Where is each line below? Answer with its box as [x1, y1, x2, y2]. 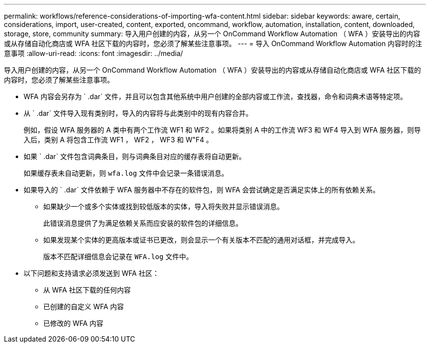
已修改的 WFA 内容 [43, 319, 104, 327]
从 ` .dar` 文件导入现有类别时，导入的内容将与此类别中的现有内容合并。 [24, 109, 253, 117]
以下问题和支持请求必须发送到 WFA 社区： [24, 269, 160, 277]
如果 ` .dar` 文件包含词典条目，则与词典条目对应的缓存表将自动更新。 [24, 152, 246, 160]
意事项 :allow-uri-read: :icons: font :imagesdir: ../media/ [4, 49, 183, 57]
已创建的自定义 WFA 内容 [43, 302, 124, 311]
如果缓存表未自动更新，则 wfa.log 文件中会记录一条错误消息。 [24, 169, 228, 177]
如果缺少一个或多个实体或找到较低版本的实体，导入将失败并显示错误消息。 [43, 202, 284, 211]
